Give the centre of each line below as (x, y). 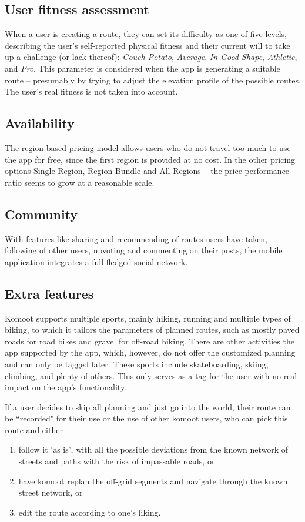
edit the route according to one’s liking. (90, 512)
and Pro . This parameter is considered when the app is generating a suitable (143, 68)
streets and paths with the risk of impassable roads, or (117, 461)
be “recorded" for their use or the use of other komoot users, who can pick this (146, 418)
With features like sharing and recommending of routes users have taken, (136, 238)
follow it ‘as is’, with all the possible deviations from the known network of (153, 449)
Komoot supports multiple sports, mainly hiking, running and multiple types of (148, 318)
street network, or (51, 492)
